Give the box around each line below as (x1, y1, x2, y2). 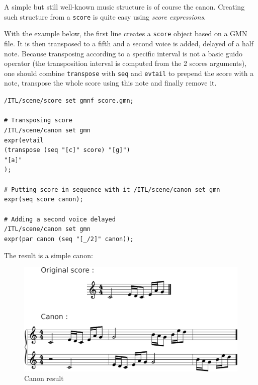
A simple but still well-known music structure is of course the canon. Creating (4, 2, 245, 12)
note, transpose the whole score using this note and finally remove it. (4, 78, 217, 88)
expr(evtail (4, 136, 44, 144)
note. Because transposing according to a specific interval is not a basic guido (4, 48, 243, 58)
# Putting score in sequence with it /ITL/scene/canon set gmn (4, 186, 220, 193)
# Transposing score (4, 117, 73, 124)
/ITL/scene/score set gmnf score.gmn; (4, 97, 134, 104)
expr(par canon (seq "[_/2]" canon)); (4, 235, 134, 243)
